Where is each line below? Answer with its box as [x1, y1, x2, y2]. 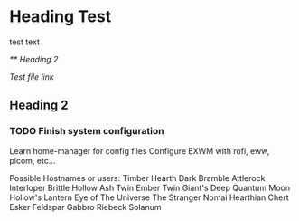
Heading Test [9, 6, 112, 27]
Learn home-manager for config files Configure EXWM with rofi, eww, [9, 145, 270, 156]
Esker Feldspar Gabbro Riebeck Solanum [9, 201, 162, 212]
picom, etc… [9, 155, 56, 166]
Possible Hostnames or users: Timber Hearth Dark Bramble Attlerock [9, 172, 266, 183]
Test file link [9, 71, 54, 82]
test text [9, 36, 41, 47]
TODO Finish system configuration [9, 125, 164, 138]
